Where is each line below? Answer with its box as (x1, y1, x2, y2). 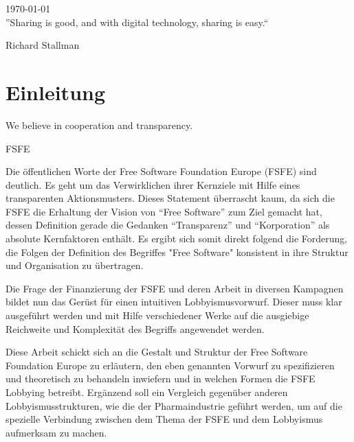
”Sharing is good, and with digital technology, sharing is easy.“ (5, 14, 269, 29)
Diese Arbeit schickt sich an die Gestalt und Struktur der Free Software (5, 345, 308, 359)
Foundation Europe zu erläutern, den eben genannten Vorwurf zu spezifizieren (5, 358, 335, 372)
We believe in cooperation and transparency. (5, 117, 193, 132)
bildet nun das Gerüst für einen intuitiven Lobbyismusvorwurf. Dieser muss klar (5, 294, 342, 309)
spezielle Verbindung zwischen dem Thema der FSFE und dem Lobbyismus (5, 412, 323, 426)
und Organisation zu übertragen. (5, 258, 144, 272)
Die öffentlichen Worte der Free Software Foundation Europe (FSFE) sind (5, 164, 317, 178)
